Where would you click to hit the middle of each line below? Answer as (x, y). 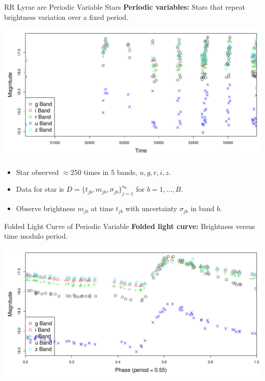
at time (102, 208)
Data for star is (40, 189)
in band (202, 208)
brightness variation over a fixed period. (66, 17)
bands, (127, 172)
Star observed (37, 172)
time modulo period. (36, 236)
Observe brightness (46, 208)
